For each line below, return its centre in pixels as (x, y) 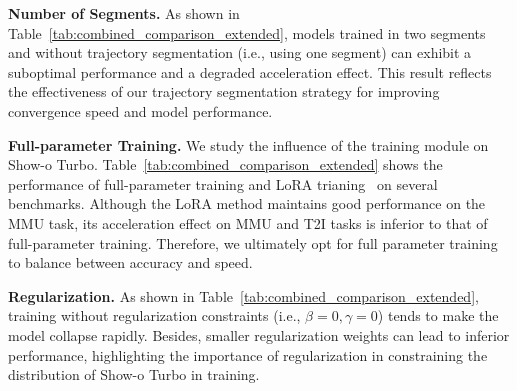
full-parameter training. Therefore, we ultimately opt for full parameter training (253, 242)
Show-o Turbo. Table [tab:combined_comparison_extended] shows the (225, 164)
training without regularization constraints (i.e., (154, 315)
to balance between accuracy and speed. (130, 262)
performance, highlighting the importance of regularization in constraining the (248, 354)
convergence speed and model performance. (140, 110)
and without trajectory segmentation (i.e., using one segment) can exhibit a (240, 52)
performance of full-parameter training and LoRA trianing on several (223, 183)
